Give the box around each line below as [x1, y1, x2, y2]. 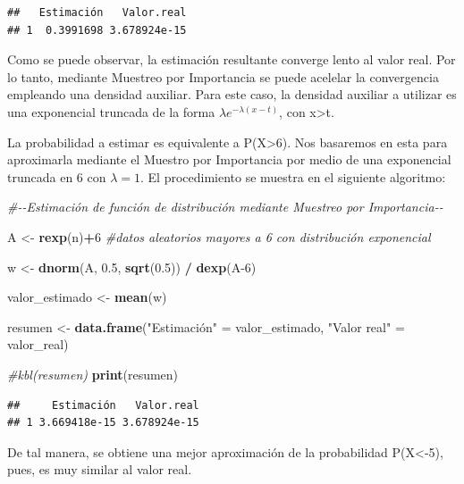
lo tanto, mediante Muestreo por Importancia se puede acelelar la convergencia [7, 67, 439, 86]
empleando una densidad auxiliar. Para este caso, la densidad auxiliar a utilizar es [7, 85, 457, 104]
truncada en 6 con [7, 167, 106, 186]
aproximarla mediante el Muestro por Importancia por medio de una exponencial [7, 150, 451, 169]
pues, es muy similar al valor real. [7, 460, 192, 479]
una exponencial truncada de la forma [7, 102, 215, 121]
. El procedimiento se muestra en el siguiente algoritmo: [139, 167, 446, 186]
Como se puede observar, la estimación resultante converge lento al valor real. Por [7, 50, 456, 69]
